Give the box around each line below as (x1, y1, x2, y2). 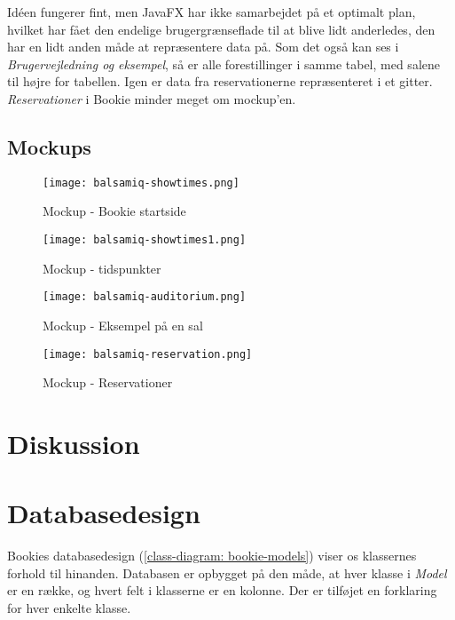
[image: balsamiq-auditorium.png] (43, 290, 247, 304)
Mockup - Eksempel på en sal (43, 315, 203, 334)
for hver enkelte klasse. (7, 599, 131, 617)
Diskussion (7, 425, 140, 461)
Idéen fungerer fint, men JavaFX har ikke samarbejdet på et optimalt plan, (7, 3, 416, 20)
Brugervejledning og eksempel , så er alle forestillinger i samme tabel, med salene (7, 54, 440, 73)
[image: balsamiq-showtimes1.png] (43, 234, 247, 247)
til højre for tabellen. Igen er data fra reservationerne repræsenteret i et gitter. (7, 72, 433, 91)
